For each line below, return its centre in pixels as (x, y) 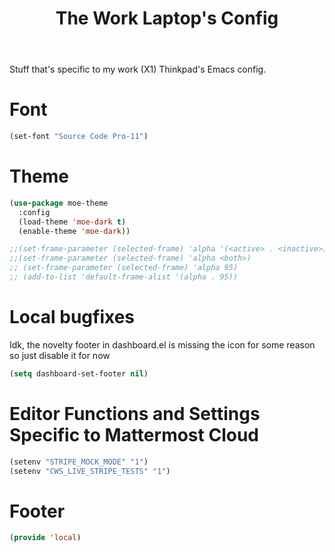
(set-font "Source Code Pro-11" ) (79, 137)
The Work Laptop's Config (167, 18)
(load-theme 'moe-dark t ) (72, 222)
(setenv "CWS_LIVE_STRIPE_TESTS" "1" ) (90, 471)
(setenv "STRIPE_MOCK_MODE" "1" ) (79, 462)
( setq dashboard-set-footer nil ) (79, 373)
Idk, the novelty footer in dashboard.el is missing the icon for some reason (162, 344)
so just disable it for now (60, 355)
